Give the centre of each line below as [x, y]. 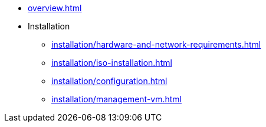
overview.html [55, 8]
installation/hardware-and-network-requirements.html [156, 44]
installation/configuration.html [109, 81]
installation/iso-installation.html [112, 63]
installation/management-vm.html [117, 99]
